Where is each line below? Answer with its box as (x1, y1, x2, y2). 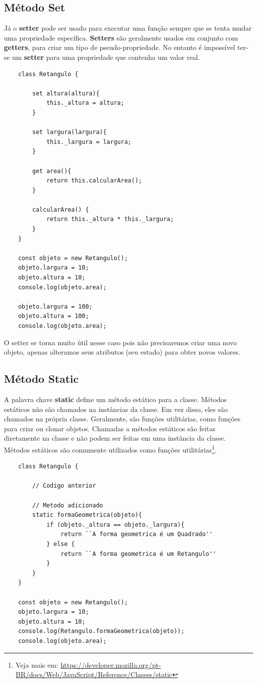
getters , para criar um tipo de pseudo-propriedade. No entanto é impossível (4, 42, 235, 52)
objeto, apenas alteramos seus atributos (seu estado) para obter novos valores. (4, 347, 241, 357)
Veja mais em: (15, 659, 58, 670)
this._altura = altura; (46, 99, 125, 107)
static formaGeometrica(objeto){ (32, 511, 142, 519)
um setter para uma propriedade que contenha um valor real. (12, 51, 200, 62)
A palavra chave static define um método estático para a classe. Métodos (4, 394, 227, 404)
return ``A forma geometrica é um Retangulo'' (60, 550, 216, 557)
